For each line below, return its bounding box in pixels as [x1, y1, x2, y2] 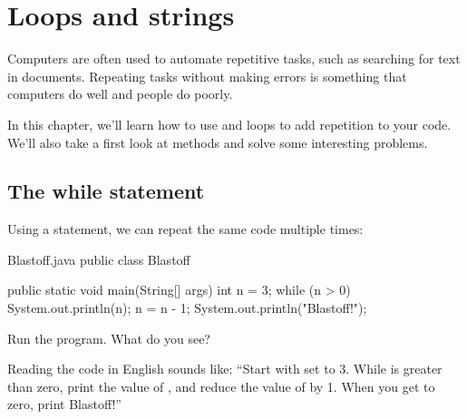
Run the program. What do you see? [7, 328, 210, 347]
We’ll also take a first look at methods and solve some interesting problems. [7, 132, 428, 151]
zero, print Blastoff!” [7, 395, 122, 414]
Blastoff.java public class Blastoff [7, 249, 190, 268]
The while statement [7, 177, 205, 205]
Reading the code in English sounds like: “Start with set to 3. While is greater [7, 359, 443, 378]
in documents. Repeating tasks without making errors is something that [7, 66, 407, 85]
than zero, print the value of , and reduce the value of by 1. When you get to [7, 376, 435, 395]
